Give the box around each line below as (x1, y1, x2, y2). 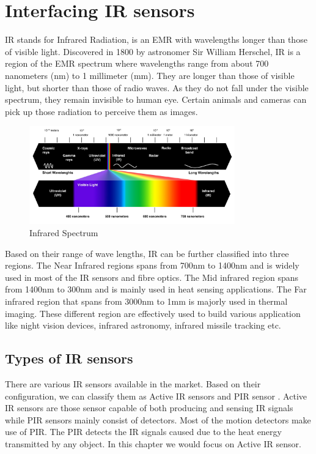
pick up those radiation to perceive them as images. (5, 105, 198, 117)
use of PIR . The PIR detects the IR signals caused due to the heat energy (5, 425, 282, 438)
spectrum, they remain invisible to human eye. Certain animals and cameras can (5, 93, 307, 106)
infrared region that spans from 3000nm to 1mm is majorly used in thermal (5, 294, 288, 307)
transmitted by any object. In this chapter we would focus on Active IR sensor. (5, 437, 301, 450)
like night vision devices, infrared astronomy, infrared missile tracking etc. (5, 319, 281, 332)
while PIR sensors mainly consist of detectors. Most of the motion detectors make (5, 413, 311, 426)
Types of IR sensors (5, 349, 133, 368)
